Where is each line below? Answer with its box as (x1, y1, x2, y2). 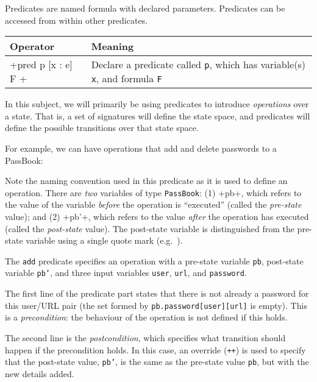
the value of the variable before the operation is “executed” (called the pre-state (5, 198, 302, 211)
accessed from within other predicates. (5, 13, 148, 26)
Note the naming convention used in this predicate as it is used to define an (5, 174, 288, 187)
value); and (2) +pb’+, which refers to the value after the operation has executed (5, 210, 309, 222)
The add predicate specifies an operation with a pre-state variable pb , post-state (5, 254, 304, 267)
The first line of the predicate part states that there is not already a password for (5, 287, 309, 300)
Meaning (91, 39, 134, 54)
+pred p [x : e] (10, 57, 73, 72)
